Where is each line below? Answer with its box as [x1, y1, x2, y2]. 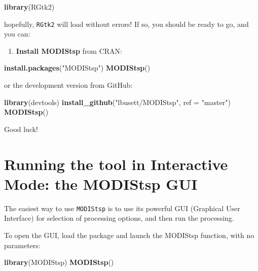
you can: [4, 28, 30, 39]
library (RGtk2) [4, 2, 55, 12]
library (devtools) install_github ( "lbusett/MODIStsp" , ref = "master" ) [4, 96, 231, 107]
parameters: [4, 240, 41, 250]
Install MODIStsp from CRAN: [16, 45, 122, 56]
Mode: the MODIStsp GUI [4, 173, 198, 194]
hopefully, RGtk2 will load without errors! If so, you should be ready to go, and [4, 18, 249, 29]
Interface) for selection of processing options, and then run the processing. [4, 213, 234, 223]
